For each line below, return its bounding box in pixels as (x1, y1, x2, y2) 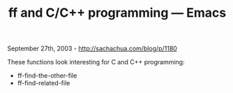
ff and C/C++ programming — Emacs (8, 5, 227, 21)
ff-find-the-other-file (17, 71, 77, 80)
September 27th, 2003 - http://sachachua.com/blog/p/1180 (7, 44, 178, 53)
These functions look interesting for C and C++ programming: (7, 58, 185, 66)
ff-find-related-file (17, 79, 70, 87)
